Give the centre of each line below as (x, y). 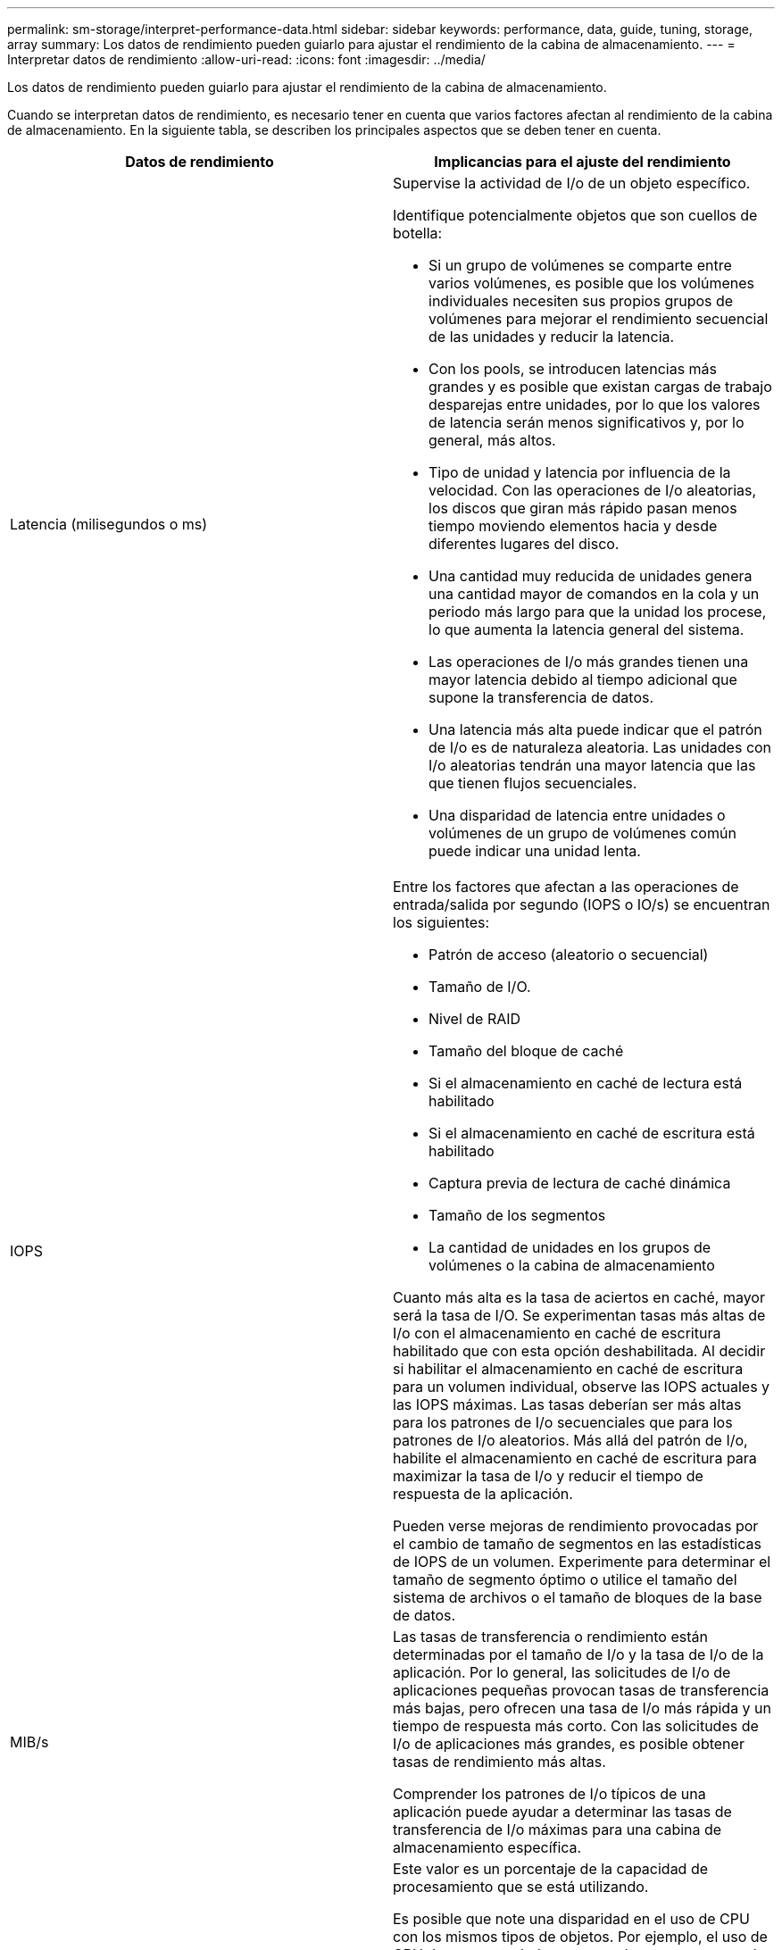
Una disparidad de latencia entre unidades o (577, 815)
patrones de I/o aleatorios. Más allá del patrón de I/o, (570, 1440)
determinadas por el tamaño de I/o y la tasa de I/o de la (578, 1654)
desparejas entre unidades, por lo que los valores (595, 404)
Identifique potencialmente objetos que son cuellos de (575, 215)
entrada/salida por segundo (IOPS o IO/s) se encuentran (582, 904)
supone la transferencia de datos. (541, 697)
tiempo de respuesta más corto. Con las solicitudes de (576, 1726)
